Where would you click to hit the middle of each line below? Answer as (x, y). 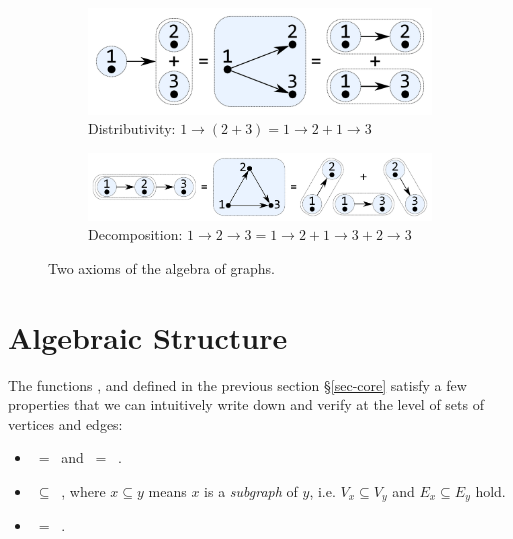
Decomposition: (135, 234)
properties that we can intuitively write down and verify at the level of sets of (246, 404)
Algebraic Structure (148, 336)
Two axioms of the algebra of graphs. (161, 267)
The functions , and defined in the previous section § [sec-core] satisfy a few (237, 384)
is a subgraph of (251, 490)
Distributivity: (132, 128)
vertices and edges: (65, 423)
